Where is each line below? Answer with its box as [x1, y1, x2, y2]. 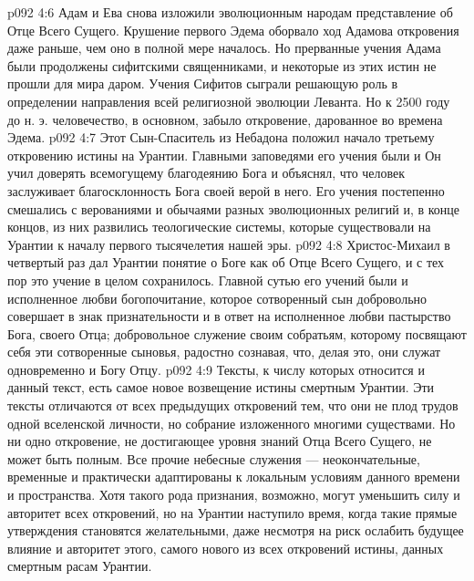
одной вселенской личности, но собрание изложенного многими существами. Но [7, 413, 456, 432]
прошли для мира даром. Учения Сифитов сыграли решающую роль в [7, 74, 398, 93]
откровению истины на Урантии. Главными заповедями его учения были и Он [7, 145, 441, 164]
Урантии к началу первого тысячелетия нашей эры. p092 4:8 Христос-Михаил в [7, 234, 450, 254]
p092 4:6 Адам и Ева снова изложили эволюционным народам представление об [7, 3, 453, 21]
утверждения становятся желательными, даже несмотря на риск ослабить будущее [7, 521, 464, 540]
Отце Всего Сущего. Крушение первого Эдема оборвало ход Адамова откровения [7, 20, 459, 39]
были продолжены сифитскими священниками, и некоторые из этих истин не [7, 56, 437, 75]
